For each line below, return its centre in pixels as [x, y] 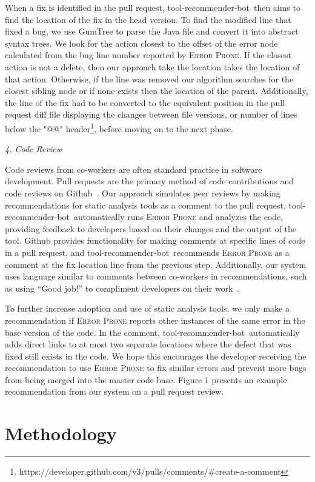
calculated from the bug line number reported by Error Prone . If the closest [148, 55]
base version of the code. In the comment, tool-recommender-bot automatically [152, 332]
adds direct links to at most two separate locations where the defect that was [148, 344]
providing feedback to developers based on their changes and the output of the [151, 228]
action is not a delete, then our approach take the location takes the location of [152, 66]
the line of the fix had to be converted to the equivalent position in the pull [145, 102]
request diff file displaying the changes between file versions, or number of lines [151, 114]
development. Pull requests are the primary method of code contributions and [150, 181]
